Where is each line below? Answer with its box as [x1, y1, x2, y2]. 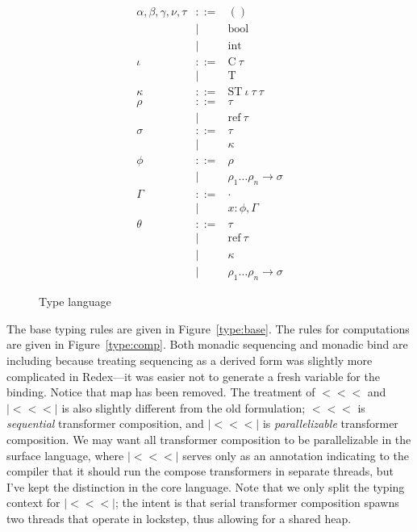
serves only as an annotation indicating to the [182, 446, 409, 463]
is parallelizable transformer [262, 415, 398, 432]
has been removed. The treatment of [135, 383, 315, 400]
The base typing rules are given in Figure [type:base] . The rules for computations [6, 320, 410, 337]
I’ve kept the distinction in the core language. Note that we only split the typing [6, 478, 405, 495]
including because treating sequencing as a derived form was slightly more [6, 351, 373, 368]
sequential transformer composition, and [6, 415, 204, 432]
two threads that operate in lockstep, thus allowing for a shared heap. [6, 509, 352, 526]
